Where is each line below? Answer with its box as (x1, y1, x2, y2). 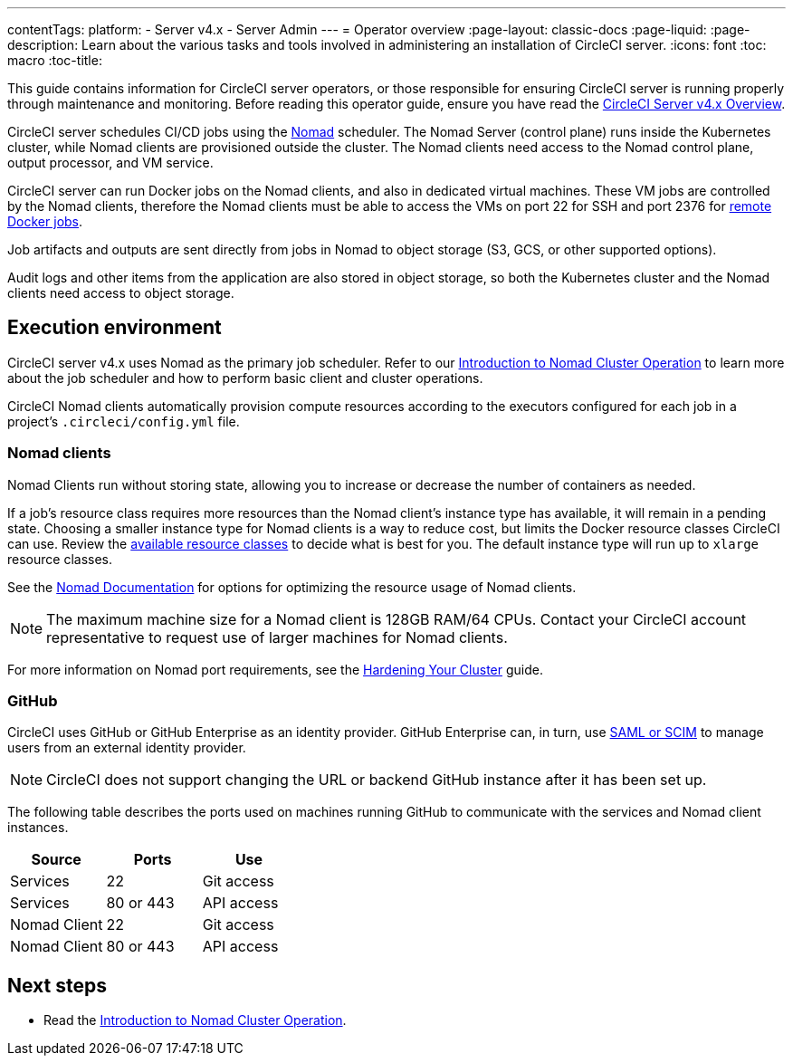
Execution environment (7, 316, 222, 340)
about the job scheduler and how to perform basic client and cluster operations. (7, 369, 483, 386)
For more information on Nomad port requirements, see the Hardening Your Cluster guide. (7, 661, 543, 677)
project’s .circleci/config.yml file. (7, 413, 240, 429)
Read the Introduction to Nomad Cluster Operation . (43, 1012, 347, 1029)
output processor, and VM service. (7, 155, 214, 170)
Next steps (7, 973, 107, 997)
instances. (7, 819, 69, 836)
